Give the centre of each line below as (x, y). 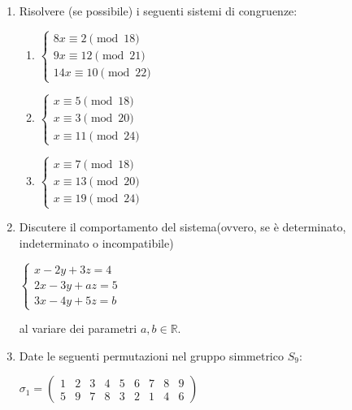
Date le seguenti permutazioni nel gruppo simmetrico (151, 355)
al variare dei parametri (78, 328)
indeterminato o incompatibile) (96, 242)
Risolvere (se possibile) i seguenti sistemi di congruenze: (158, 11)
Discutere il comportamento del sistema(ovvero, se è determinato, (183, 227)
